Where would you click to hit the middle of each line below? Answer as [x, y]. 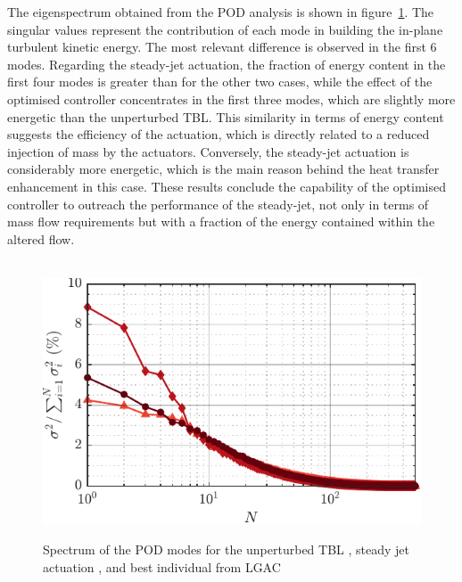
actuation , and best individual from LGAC [162, 566]
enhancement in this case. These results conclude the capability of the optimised [227, 186]
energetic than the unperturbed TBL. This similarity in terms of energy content [226, 116]
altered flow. [41, 238]
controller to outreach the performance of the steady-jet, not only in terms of [218, 204]
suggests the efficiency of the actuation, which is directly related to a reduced [219, 134]
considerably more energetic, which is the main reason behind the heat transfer [223, 169]
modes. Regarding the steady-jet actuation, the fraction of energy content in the [227, 64]
